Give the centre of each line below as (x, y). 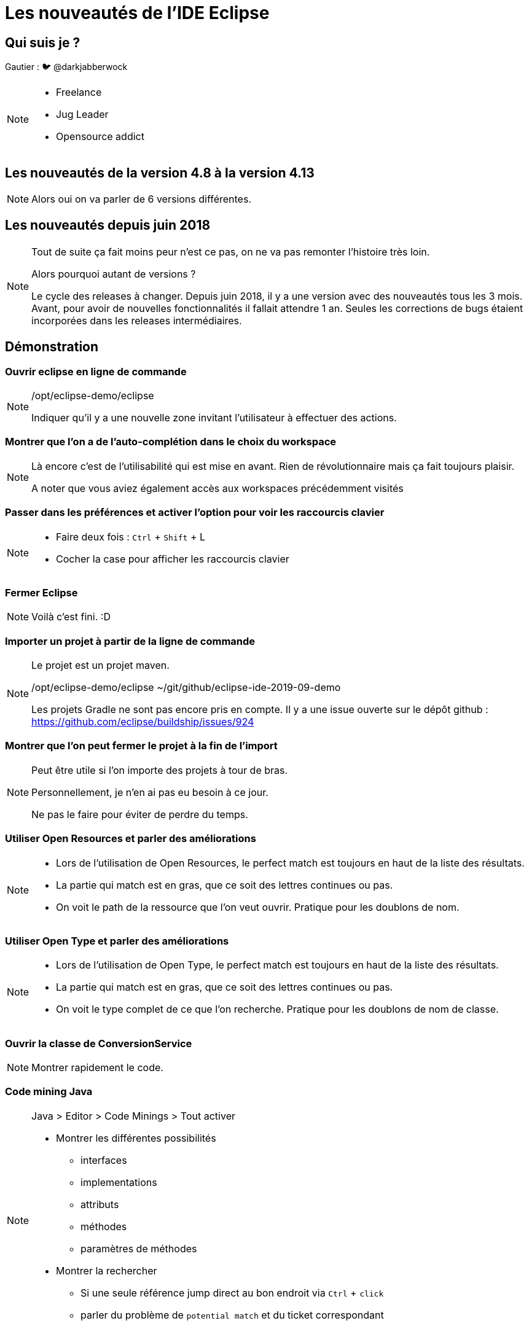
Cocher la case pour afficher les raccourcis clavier (173, 559)
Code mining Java (49, 1092)
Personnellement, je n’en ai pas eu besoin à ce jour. (150, 792)
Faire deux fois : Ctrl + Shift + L (131, 536)
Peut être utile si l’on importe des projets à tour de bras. (160, 770)
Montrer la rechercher (107, 1270)
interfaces (104, 1160)
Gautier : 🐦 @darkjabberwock (66, 67)
